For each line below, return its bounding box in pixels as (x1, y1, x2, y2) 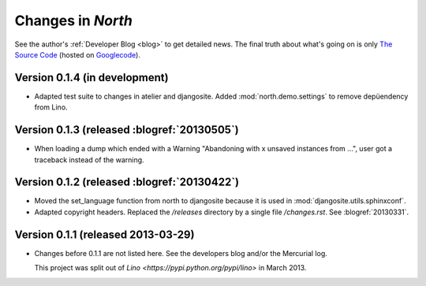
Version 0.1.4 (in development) (14, 71, 169, 84)
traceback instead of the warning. (34, 154, 145, 165)
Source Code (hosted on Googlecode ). (14, 50, 141, 59)
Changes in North (14, 12, 133, 29)
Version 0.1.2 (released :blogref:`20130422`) (14, 176, 240, 189)
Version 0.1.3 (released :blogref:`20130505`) (14, 123, 240, 137)
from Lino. (34, 102, 68, 112)
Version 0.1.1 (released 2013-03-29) (14, 228, 195, 241)
